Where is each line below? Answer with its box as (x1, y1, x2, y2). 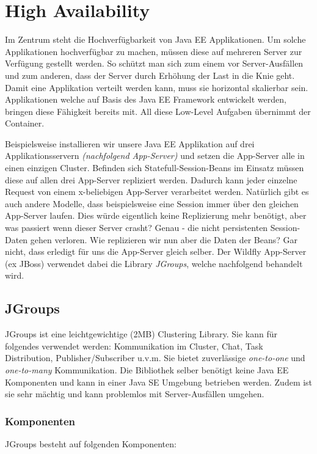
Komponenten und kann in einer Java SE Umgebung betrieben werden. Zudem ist (5, 375, 313, 388)
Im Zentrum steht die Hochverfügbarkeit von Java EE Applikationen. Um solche (5, 33, 306, 46)
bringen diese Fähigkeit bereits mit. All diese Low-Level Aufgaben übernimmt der (5, 104, 311, 117)
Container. (5, 117, 45, 130)
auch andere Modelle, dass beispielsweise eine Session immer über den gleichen (5, 197, 299, 210)
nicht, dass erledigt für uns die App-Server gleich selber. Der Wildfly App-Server (5, 245, 307, 258)
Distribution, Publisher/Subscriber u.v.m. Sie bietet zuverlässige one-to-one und (5, 351, 305, 364)
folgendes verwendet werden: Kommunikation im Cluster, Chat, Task (5, 339, 263, 352)
